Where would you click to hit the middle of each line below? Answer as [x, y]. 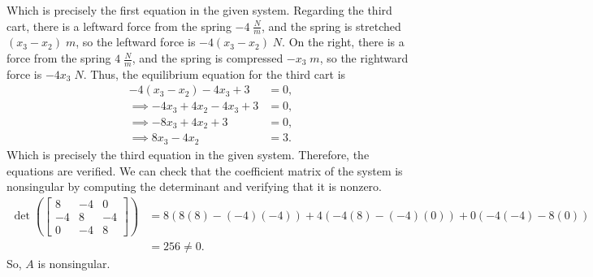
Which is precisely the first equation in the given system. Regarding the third [199, 10]
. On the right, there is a [343, 42]
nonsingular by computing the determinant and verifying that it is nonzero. [194, 186]
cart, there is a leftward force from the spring [119, 26]
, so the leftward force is [136, 42]
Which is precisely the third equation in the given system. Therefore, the [188, 154]
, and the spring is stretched [331, 26]
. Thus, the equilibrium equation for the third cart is [214, 74]
